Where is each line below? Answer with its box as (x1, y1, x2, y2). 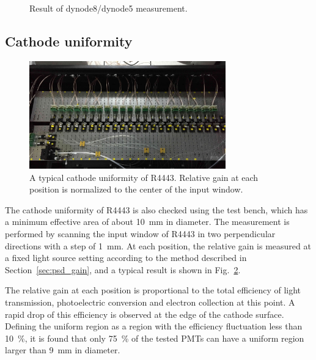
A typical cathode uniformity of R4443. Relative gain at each (29, 171, 259, 183)
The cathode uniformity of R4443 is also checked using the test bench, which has (5, 203, 308, 216)
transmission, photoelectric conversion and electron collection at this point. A (5, 296, 295, 309)
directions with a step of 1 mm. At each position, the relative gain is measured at (5, 239, 311, 252)
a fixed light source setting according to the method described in (5, 251, 247, 264)
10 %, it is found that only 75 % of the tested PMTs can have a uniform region (5, 331, 304, 344)
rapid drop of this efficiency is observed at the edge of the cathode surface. (5, 307, 284, 320)
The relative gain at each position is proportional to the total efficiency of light (5, 284, 301, 296)
